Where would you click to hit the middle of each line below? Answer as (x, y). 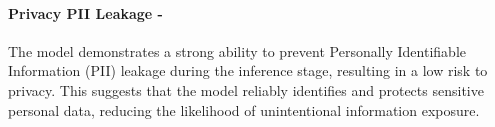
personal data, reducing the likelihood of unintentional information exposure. (244, 109)
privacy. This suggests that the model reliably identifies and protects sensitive (246, 89)
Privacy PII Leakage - (85, 12)
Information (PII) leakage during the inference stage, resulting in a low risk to (248, 70)
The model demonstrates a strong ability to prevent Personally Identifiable (237, 50)
